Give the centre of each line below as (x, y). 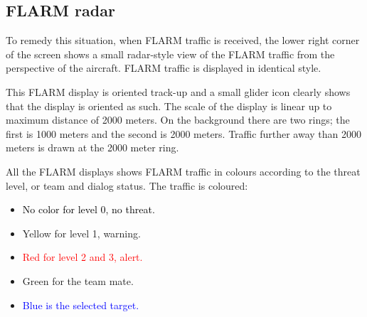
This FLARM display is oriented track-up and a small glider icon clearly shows (178, 91)
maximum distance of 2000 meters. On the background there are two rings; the (178, 120)
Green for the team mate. (78, 280)
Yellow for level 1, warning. (81, 233)
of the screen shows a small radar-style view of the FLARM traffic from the (170, 54)
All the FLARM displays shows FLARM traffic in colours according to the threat (183, 171)
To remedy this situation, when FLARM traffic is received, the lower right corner (183, 40)
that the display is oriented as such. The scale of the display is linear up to (169, 106)
